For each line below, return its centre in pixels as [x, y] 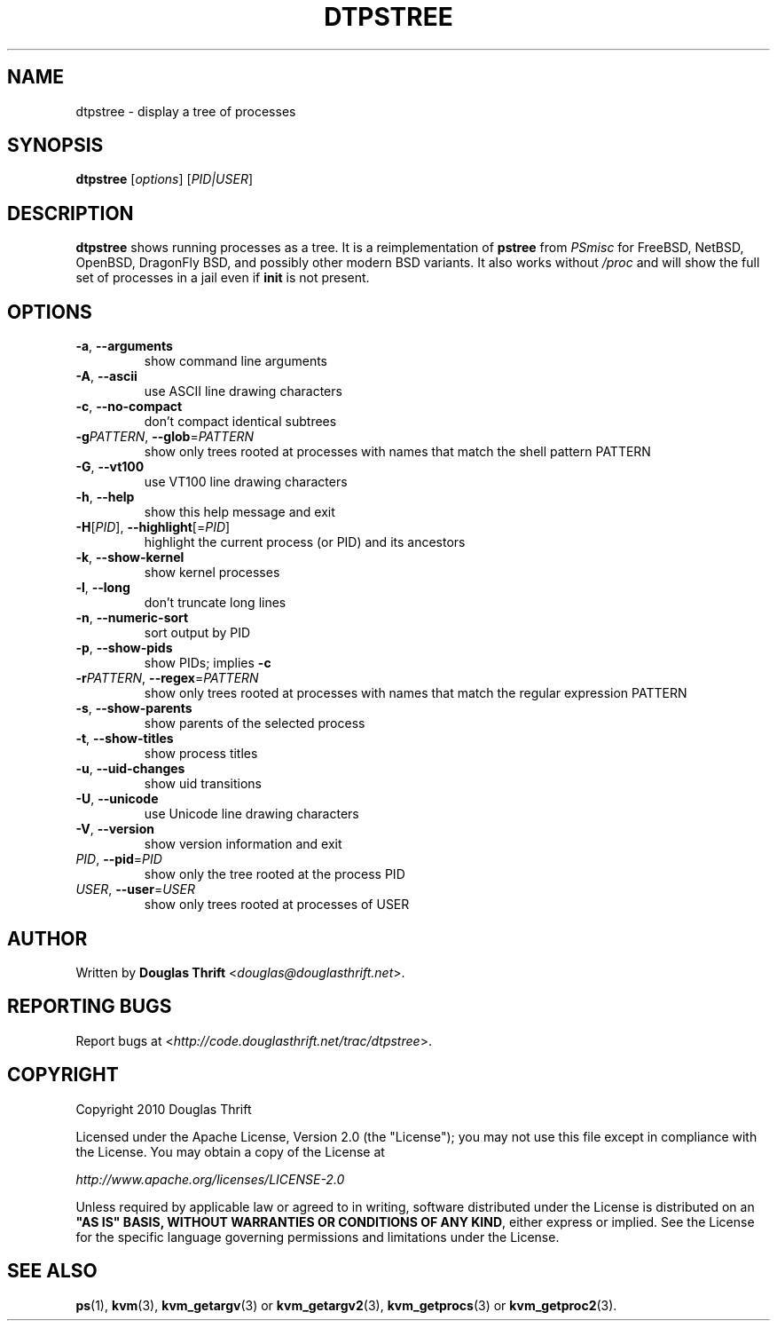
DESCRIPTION [71, 213]
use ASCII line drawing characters [243, 391]
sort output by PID [197, 633]
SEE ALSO [52, 1271]
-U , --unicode [117, 799]
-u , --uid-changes [130, 769]
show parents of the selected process [255, 723]
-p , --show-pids [124, 648]
